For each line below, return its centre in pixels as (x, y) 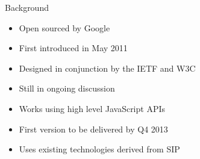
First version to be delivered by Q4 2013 (93, 129)
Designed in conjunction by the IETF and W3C (107, 68)
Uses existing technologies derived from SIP (99, 149)
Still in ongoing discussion (67, 88)
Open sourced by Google (64, 27)
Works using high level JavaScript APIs (92, 108)
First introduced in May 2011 (73, 48)
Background (27, 7)
